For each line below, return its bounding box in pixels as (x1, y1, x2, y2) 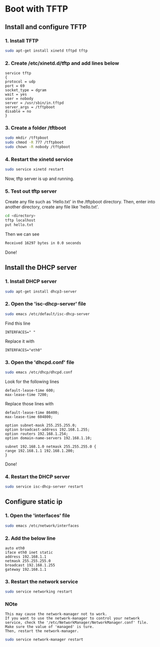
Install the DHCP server (5, 264, 77, 272)
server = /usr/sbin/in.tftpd (5, 100, 64, 105)
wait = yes (5, 92, 27, 97)
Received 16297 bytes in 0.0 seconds (5, 241, 81, 246)
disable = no (5, 109, 32, 114)
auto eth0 (5, 546, 25, 550)
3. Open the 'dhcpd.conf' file (5, 359, 75, 365)
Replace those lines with (5, 400, 54, 406)
